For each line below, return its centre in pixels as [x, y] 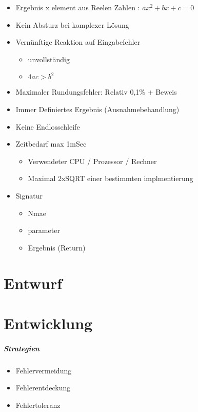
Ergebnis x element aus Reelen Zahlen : [78, 7]
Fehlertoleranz [38, 405]
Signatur [29, 195]
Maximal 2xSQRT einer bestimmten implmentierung [111, 178]
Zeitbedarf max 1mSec [51, 144]
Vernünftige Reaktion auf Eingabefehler [78, 42]
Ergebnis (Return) [57, 247]
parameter [44, 230]
